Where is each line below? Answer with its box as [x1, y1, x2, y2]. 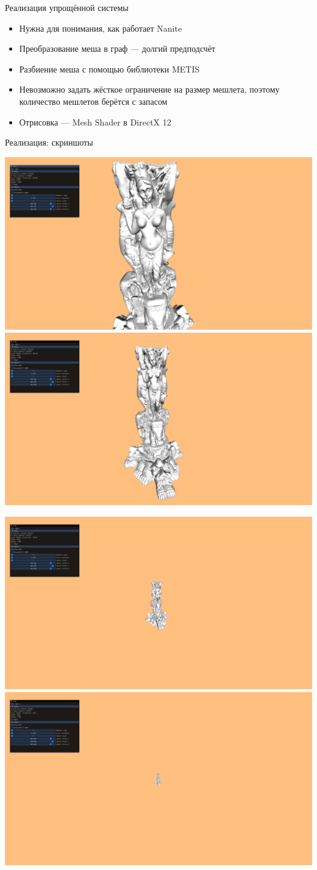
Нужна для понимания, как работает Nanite [19, 21, 182, 34]
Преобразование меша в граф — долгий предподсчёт [19, 42, 216, 55]
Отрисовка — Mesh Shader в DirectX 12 [19, 115, 171, 128]
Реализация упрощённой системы [5, 1, 129, 13]
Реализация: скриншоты [5, 136, 93, 149]
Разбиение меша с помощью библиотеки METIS [19, 62, 200, 75]
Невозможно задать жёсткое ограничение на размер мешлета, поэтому [19, 83, 280, 96]
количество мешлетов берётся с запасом [19, 94, 168, 107]
